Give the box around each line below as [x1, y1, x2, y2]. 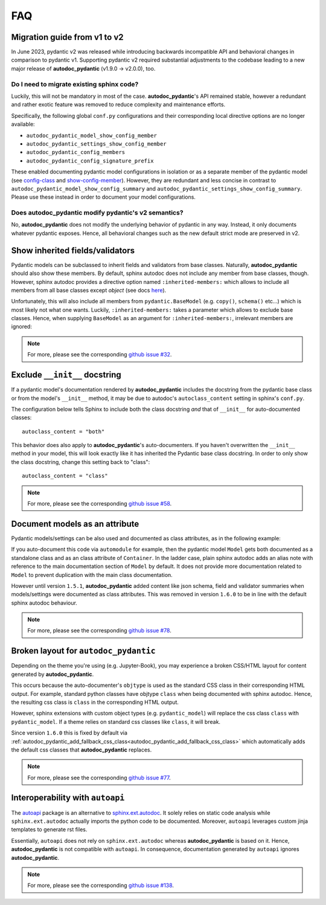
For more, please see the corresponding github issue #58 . [27, 500, 172, 507]
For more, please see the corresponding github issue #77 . [27, 774, 171, 781]
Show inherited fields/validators [11, 245, 135, 256]
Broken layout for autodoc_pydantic [11, 646, 156, 656]
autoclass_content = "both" [22, 428, 105, 435]
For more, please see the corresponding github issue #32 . [27, 351, 172, 358]
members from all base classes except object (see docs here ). [11, 286, 167, 294]
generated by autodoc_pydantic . [11, 671, 94, 678]
